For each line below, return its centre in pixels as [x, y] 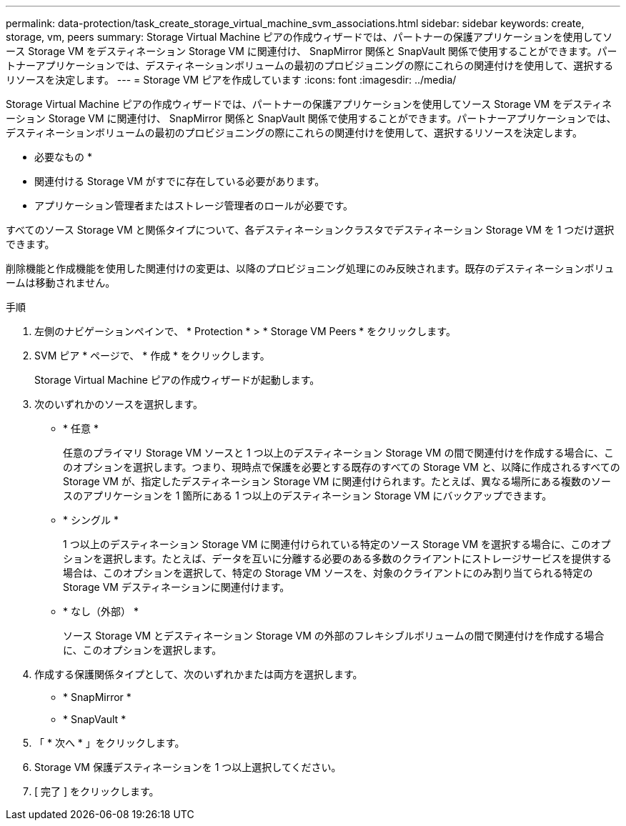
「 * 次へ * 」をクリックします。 [110, 743]
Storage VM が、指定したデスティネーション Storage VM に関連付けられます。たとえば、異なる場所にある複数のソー [337, 481]
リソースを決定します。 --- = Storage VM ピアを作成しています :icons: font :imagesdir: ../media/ [231, 80]
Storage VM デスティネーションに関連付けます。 [177, 587]
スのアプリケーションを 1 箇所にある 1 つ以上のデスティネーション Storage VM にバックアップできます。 [308, 496]
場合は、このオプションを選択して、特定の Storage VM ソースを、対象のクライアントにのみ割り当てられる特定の [328, 573]
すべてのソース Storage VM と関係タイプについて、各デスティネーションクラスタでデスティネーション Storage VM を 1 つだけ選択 [310, 230]
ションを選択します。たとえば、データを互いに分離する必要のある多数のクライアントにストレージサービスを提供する [337, 558]
